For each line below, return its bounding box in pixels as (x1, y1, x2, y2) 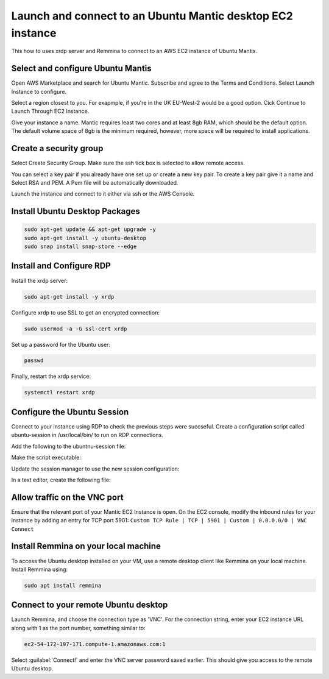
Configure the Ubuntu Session (11, 407, 129, 417)
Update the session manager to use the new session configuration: (11, 465, 180, 472)
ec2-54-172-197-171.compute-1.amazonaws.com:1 (24, 641, 166, 647)
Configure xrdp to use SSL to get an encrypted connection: (11, 308, 160, 316)
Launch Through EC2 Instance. (11, 107, 90, 115)
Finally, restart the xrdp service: (11, 372, 91, 380)
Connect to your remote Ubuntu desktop (11, 600, 168, 610)
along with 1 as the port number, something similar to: (11, 624, 146, 631)
